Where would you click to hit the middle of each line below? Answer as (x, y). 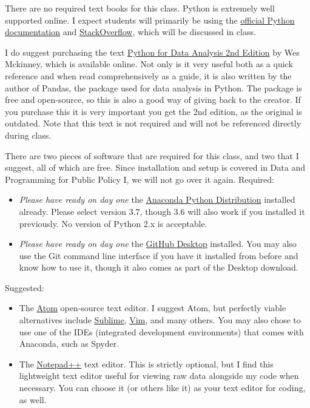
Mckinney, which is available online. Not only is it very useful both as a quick (149, 64)
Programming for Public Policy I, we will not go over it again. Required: (140, 179)
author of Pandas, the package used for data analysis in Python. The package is (153, 87)
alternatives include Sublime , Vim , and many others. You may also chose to (160, 320)
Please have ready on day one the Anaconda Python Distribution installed (157, 199)
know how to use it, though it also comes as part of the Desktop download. (159, 267)
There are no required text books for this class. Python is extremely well (140, 8)
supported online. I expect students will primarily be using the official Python (150, 20)
